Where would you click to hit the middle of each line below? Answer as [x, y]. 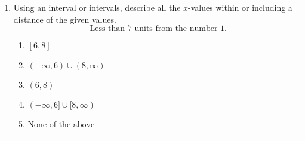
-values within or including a [240, 7]
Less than [107, 29]
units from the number [176, 29]
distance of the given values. [65, 19]
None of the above [61, 125]
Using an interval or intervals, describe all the [97, 7]
